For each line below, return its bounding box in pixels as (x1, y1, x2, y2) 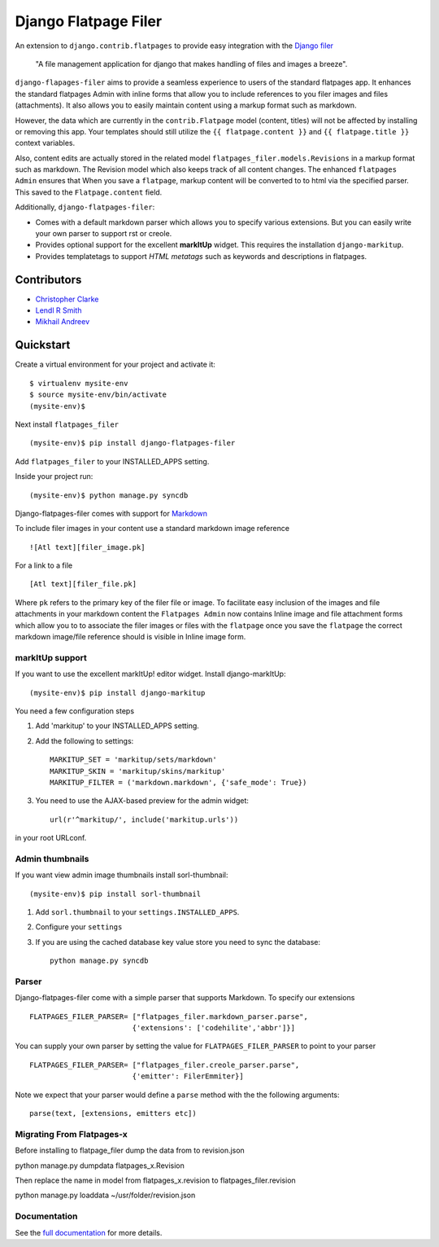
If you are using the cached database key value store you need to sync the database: (35, 937, 321, 946)
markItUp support (15, 652, 87, 663)
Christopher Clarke (35, 294, 99, 304)
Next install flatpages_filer (15, 419, 120, 429)
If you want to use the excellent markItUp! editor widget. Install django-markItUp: (15, 669, 286, 679)
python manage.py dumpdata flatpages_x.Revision (15, 1161, 185, 1170)
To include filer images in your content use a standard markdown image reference (15, 524, 290, 533)
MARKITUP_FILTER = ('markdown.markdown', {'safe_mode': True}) (50, 778, 307, 787)
